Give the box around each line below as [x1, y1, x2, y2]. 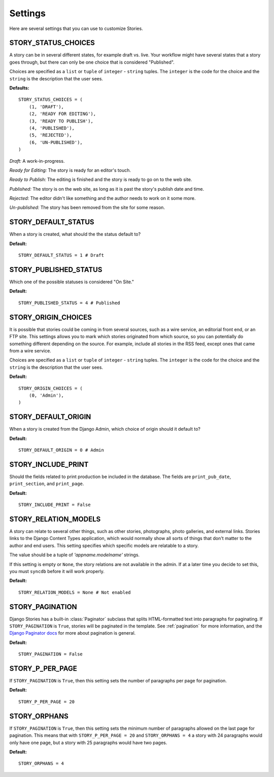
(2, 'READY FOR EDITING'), [28, 111, 96, 117]
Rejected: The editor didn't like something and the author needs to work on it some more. [9, 195, 196, 201]
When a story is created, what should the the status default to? [9, 231, 141, 237]
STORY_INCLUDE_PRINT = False [18, 502, 91, 508]
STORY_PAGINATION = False [18, 651, 83, 657]
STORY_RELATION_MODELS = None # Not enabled [18, 589, 131, 595]
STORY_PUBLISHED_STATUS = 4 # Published [18, 300, 120, 306]
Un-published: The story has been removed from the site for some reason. [9, 204, 165, 211]
